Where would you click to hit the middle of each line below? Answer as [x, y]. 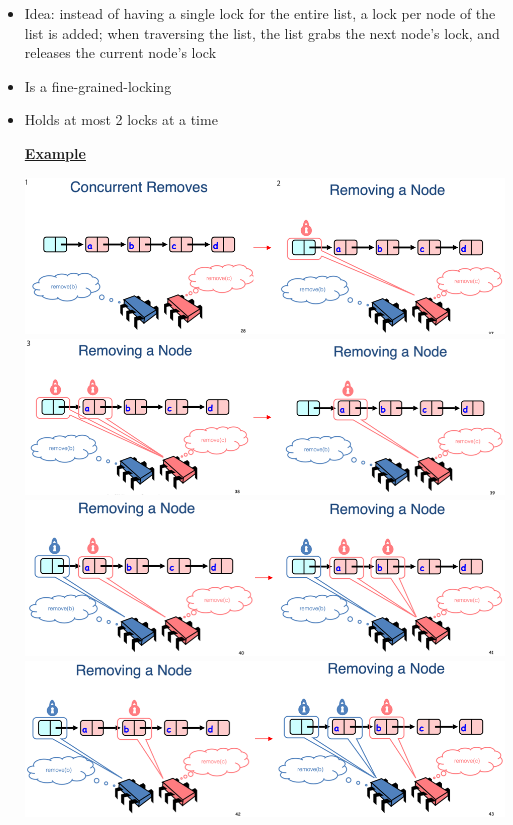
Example [55, 152]
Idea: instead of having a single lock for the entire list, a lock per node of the [260, 13]
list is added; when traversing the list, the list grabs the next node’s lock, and [262, 32]
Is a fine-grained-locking [98, 85]
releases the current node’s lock [120, 52]
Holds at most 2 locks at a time [121, 119]
